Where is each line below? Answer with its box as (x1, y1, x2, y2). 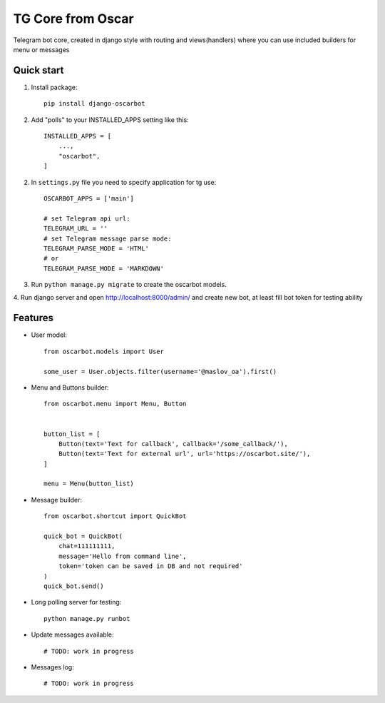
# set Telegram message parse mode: (43, 234, 172, 243)
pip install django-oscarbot (43, 100, 145, 108)
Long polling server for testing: (31, 598, 122, 607)
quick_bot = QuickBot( (43, 532, 123, 540)
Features (13, 312, 53, 324)
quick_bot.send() (43, 582, 104, 590)
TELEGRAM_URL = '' (43, 225, 108, 233)
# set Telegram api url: (43, 214, 130, 223)
